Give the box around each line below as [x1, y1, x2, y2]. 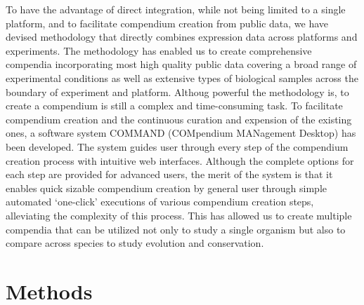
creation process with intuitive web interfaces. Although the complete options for [6, 153, 354, 168]
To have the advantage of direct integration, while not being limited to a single [6, 2, 346, 16]
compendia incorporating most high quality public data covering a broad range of [6, 57, 357, 72]
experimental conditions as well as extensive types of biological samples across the [6, 70, 358, 85]
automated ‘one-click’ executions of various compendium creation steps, [6, 194, 314, 209]
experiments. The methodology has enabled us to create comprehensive [6, 43, 312, 57]
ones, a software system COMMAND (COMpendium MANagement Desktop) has [6, 126, 356, 140]
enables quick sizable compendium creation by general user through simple [6, 180, 327, 195]
